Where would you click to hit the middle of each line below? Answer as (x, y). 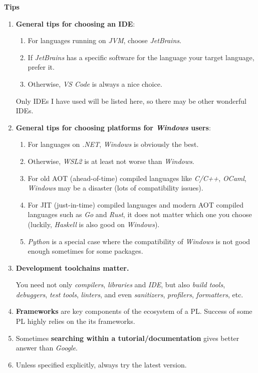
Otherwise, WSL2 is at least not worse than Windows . (111, 161)
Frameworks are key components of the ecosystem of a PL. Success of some (134, 311)
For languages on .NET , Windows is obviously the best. (113, 144)
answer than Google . (47, 348)
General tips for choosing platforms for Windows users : (113, 127)
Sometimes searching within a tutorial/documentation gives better (127, 338)
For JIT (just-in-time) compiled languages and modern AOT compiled (136, 204)
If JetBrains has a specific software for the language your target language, (141, 57)
